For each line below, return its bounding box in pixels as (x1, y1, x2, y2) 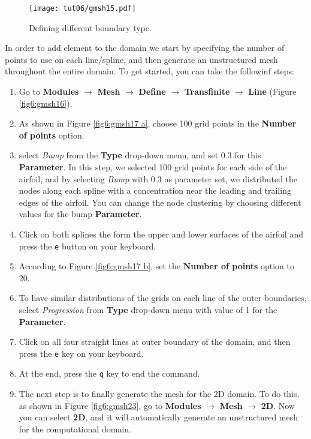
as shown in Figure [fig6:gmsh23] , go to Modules (19, 399, 201, 411)
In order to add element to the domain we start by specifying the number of (5, 41, 285, 54)
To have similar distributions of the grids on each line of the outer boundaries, (19, 291, 307, 304)
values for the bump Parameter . (19, 208, 142, 220)
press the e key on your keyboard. (19, 347, 144, 359)
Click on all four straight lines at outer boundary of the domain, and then (19, 335, 291, 348)
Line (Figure (248, 85, 297, 98)
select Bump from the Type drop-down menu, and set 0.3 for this (19, 149, 261, 161)
